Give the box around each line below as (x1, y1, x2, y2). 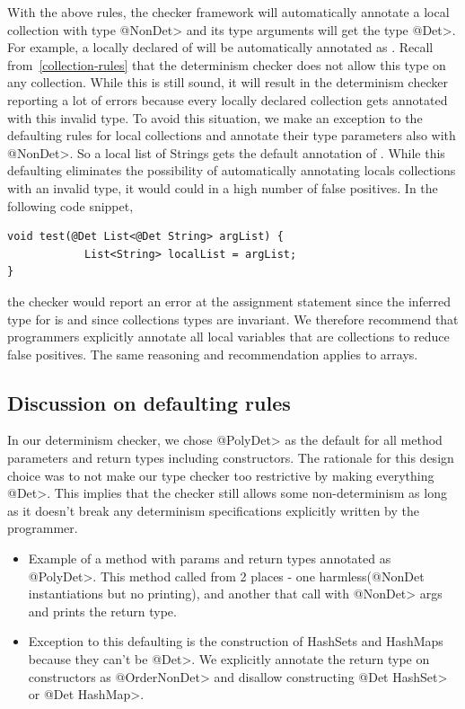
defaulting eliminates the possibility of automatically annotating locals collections (7, 161, 456, 180)
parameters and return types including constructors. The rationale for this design (7, 448, 454, 467)
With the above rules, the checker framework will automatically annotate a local (7, 3, 450, 21)
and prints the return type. (28, 601, 177, 620)
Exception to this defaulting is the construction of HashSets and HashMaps (28, 632, 443, 651)
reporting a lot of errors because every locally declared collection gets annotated (7, 90, 448, 109)
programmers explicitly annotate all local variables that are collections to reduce (7, 327, 450, 346)
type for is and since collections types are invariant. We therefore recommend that (7, 309, 459, 328)
